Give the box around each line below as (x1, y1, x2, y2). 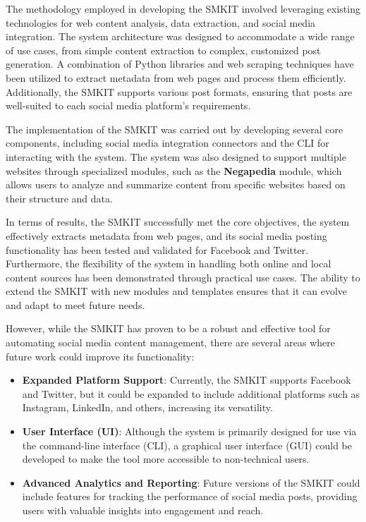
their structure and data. (6, 190, 113, 205)
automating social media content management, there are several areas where (6, 335, 336, 350)
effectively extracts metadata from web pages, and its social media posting (6, 228, 327, 243)
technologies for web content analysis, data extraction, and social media (6, 15, 316, 30)
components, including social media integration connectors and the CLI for (6, 135, 329, 150)
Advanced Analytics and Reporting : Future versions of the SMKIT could (22, 475, 360, 490)
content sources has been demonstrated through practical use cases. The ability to (6, 269, 360, 284)
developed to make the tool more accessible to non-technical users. (22, 451, 310, 466)
